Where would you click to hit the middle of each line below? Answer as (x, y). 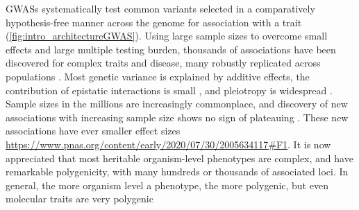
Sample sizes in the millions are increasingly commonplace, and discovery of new (177, 104)
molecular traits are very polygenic (80, 199)
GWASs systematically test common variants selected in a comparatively (160, 8)
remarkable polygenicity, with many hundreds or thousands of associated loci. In (177, 172)
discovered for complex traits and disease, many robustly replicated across (163, 63)
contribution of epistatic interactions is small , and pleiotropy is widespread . (169, 90)
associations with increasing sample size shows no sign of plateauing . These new (177, 117)
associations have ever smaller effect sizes (93, 131)
